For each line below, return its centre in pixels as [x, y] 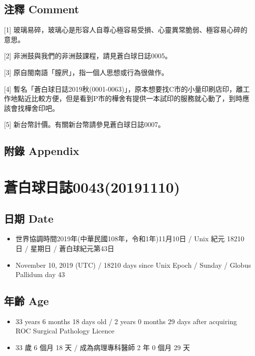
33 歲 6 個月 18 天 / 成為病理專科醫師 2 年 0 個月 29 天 [103, 347]
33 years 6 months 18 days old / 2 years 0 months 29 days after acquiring [126, 321]
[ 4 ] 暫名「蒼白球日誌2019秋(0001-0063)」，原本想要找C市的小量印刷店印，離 [124, 89]
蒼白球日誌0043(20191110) [92, 187]
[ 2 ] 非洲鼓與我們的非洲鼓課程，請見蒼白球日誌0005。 [88, 56]
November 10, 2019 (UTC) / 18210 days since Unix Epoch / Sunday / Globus [133, 265]
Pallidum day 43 [40, 274]
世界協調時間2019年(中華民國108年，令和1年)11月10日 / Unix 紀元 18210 [130, 239]
